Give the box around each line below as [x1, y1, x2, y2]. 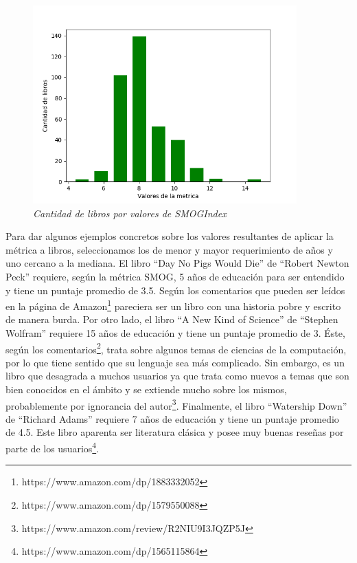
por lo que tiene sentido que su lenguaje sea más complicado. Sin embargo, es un [5, 355, 345, 369]
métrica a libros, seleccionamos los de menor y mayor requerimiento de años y [5, 242, 333, 256]
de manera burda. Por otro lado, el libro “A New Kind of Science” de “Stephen [5, 312, 338, 327]
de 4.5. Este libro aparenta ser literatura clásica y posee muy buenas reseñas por [5, 425, 344, 439]
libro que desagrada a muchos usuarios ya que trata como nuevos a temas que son [5, 368, 349, 383]
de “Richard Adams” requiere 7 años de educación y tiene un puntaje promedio [5, 411, 339, 426]
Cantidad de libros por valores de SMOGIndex [33, 206, 227, 220]
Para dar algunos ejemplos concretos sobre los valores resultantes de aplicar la [5, 229, 334, 243]
